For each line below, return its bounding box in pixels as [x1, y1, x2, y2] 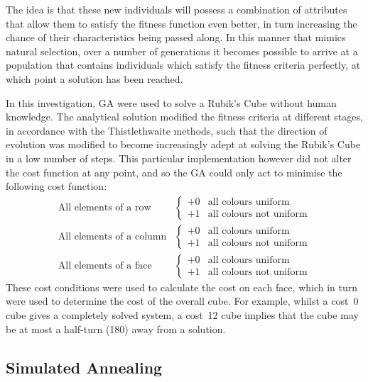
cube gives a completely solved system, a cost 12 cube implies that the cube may [6, 308, 359, 322]
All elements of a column [58, 231, 167, 242]
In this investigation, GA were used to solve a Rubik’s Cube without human [6, 95, 337, 110]
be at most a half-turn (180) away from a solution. [6, 321, 226, 336]
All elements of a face [58, 260, 152, 271]
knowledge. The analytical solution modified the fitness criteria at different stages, [6, 109, 363, 124]
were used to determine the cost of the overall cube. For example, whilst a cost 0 [6, 293, 359, 308]
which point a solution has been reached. [6, 71, 183, 86]
